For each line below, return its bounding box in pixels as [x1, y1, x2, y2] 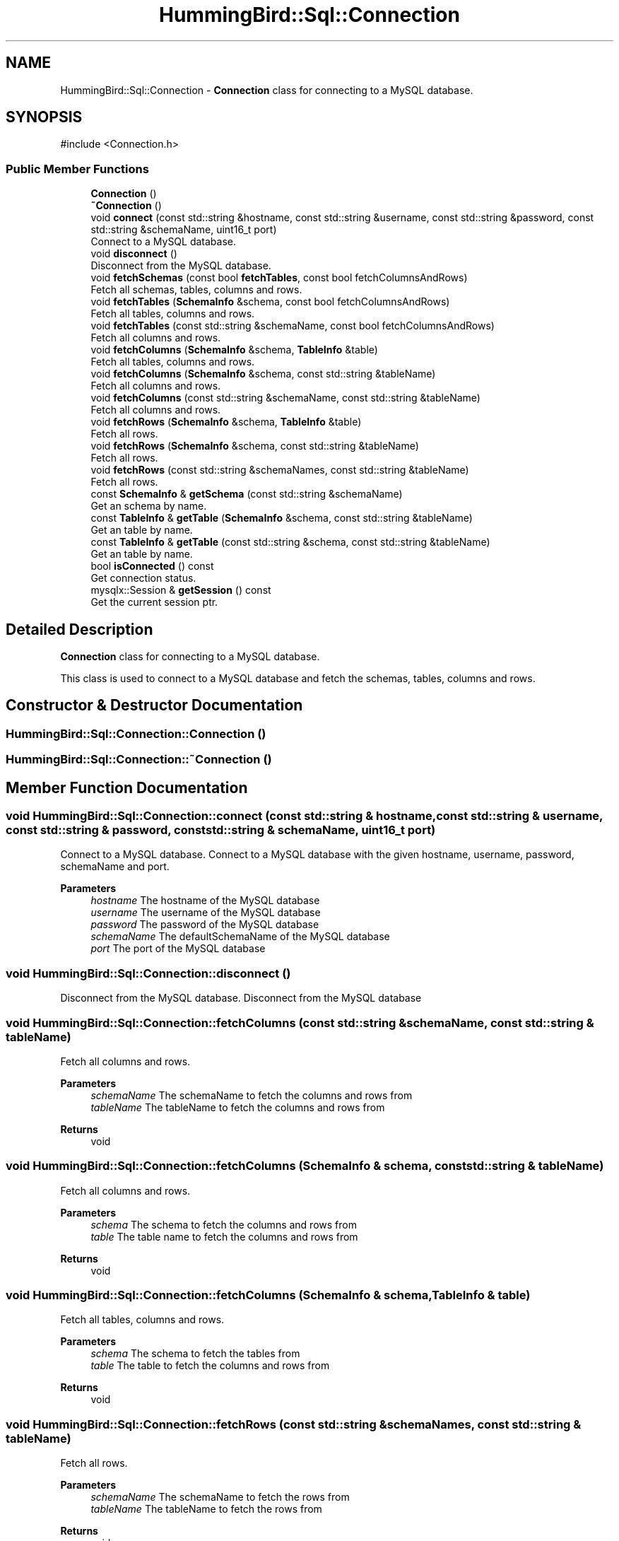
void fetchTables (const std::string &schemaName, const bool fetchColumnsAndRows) [90, 320, 495, 332]
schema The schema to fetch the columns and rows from [90, 1218, 357, 1231]
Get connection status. [90, 572, 196, 585]
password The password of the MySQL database [90, 918, 319, 931]
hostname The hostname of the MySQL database [90, 894, 320, 907]
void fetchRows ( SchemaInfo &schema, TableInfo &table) [90, 416, 362, 428]
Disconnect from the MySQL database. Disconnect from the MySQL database [60, 992, 422, 1004]
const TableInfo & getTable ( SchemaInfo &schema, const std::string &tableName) [90, 512, 473, 525]
